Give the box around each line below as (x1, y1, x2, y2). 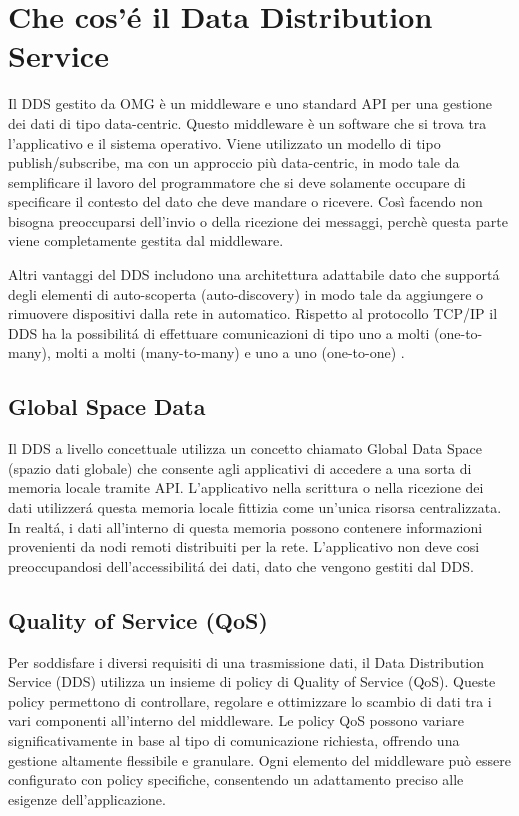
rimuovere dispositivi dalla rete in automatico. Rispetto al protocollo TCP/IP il (8, 303, 498, 324)
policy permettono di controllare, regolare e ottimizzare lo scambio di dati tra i (8, 690, 492, 711)
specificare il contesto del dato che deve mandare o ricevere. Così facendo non (8, 191, 483, 212)
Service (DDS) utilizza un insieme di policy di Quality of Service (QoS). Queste (8, 671, 496, 692)
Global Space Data (8, 391, 206, 422)
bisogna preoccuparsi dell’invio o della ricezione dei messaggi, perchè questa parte (8, 210, 508, 231)
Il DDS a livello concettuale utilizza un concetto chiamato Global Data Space (8, 438, 482, 459)
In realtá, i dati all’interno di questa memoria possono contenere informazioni (8, 516, 483, 537)
